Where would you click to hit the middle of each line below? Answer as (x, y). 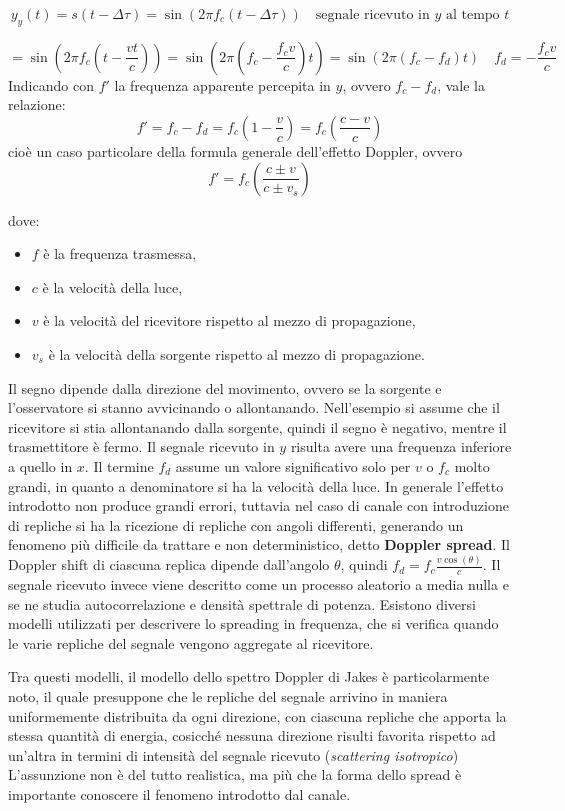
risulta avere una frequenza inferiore (401, 446)
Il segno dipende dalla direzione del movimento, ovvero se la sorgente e (225, 387)
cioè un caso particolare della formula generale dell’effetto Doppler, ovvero (235, 150)
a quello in (40, 465)
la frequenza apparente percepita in (222, 84)
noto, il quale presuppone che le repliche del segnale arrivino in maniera (228, 696)
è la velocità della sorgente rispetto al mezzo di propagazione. (236, 353)
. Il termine (119, 465)
